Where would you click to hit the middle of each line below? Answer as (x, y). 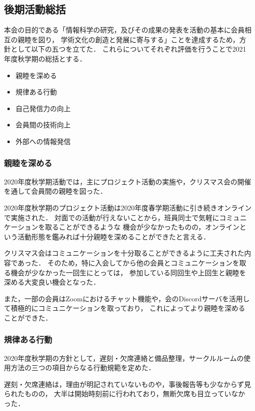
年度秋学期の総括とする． (45, 58)
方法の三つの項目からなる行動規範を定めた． (83, 367)
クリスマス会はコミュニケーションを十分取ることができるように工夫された (124, 253)
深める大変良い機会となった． (52, 282)
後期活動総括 (35, 9)
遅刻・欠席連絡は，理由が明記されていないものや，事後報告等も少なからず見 (127, 384)
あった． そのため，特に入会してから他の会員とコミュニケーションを (128, 262)
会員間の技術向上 (43, 125)
